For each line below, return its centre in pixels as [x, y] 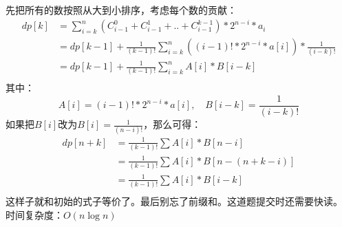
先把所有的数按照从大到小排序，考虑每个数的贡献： [121, 10]
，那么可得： [172, 124]
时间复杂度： [34, 214]
